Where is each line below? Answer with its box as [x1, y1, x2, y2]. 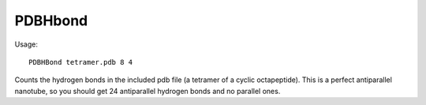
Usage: [14, 39, 39, 49]
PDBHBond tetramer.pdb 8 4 [28, 58, 133, 66]
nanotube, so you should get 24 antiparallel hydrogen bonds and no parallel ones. [14, 86, 281, 96]
